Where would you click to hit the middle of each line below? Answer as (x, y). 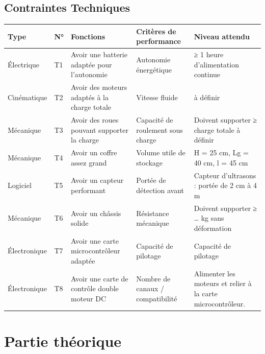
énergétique (154, 69)
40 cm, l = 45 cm (221, 162)
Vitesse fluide (157, 97)
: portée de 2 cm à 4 (225, 185)
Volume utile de (161, 152)
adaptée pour (91, 64)
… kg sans (209, 218)
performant (88, 190)
